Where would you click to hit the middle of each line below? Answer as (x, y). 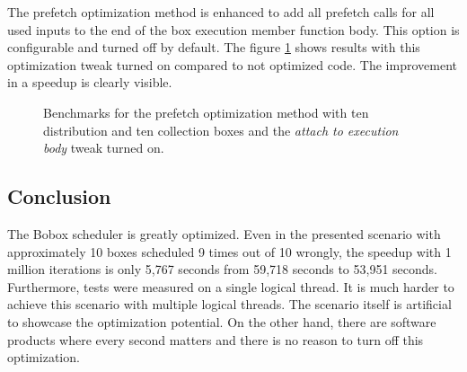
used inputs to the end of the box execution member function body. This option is (233, 29)
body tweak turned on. (104, 148)
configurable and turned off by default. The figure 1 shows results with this (214, 47)
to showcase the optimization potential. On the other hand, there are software (222, 321)
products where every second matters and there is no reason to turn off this (216, 339)
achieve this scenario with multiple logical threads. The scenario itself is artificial (229, 304)
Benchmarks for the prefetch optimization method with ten (206, 112)
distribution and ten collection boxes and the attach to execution (221, 130)
